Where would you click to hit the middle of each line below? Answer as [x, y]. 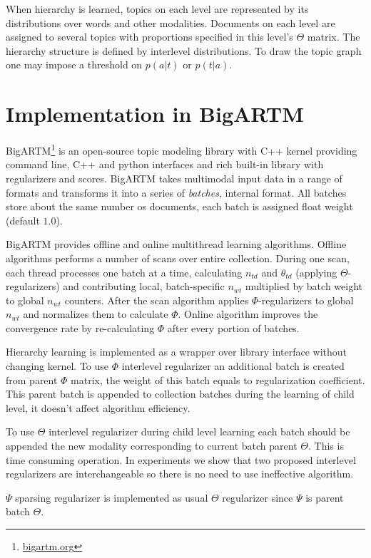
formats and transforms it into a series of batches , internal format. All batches [176, 192]
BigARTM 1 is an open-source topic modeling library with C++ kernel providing [182, 149]
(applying [316, 272]
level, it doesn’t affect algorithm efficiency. [98, 407]
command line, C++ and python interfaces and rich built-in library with [165, 164]
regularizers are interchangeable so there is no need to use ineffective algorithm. [180, 474]
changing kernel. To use [57, 366]
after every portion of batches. [233, 327]
